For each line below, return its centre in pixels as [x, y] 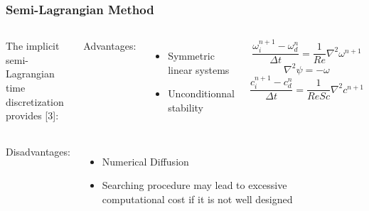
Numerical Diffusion [145, 161]
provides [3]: [32, 115]
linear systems [199, 69]
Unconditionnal [201, 93]
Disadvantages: [38, 151]
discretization [35, 101]
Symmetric [191, 56]
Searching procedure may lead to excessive [194, 185]
